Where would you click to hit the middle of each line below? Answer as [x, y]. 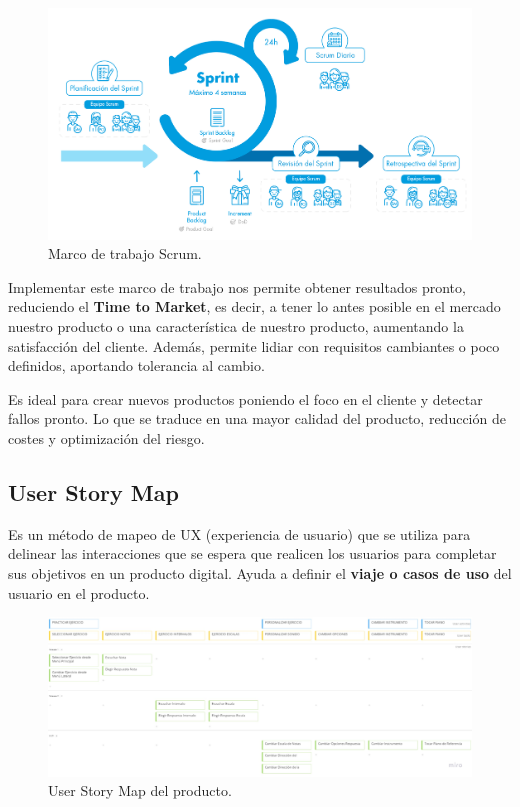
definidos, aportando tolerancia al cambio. [136, 365]
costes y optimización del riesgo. [106, 438]
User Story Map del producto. [140, 790]
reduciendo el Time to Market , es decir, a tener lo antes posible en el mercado [254, 306]
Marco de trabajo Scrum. [125, 253]
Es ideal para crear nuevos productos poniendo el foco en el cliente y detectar [245, 398]
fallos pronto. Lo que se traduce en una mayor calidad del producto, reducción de [257, 418]
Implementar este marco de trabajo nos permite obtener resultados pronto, [237, 286]
